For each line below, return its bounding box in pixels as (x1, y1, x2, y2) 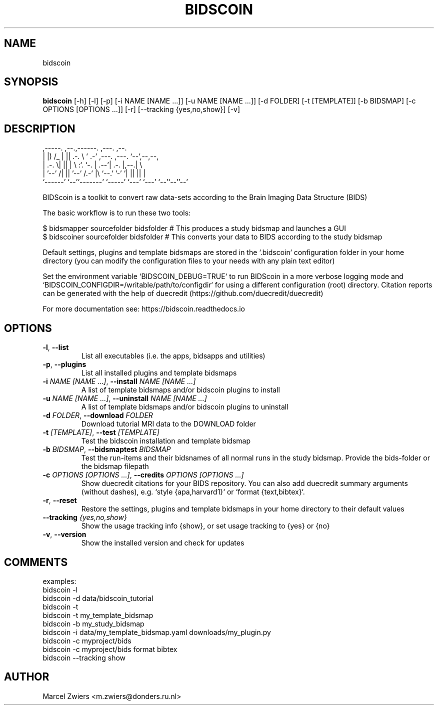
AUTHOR (4, 670, 49, 683)
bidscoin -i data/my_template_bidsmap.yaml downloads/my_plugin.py (42, 627, 271, 636)
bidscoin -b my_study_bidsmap (42, 619, 144, 628)
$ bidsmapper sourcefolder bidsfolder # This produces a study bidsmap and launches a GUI (42, 224, 346, 233)
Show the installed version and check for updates (81, 538, 244, 547)
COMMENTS (4, 555, 68, 568)
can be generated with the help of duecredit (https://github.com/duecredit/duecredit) (42, 289, 323, 298)
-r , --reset (42, 496, 77, 505)
